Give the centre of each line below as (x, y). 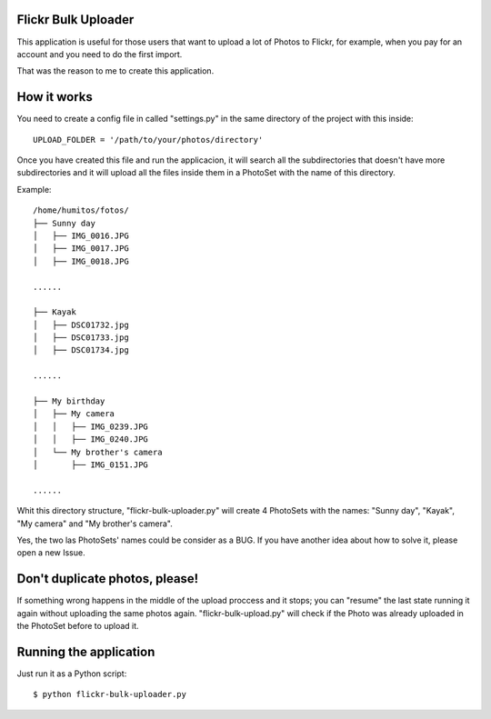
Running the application (86, 651)
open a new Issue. (51, 553)
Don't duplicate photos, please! (108, 579)
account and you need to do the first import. (100, 54)
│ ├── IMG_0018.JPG (81, 261)
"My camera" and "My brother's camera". (95, 524)
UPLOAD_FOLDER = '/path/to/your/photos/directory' (148, 140)
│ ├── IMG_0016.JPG (81, 235)
